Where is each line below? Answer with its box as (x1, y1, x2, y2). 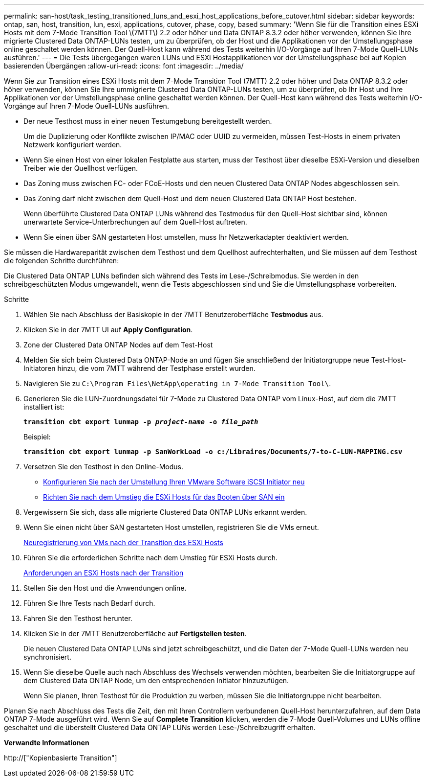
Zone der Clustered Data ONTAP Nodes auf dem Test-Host (23, 341, 213, 349)
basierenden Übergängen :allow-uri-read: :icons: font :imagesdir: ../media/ (4, 62, 244, 70)
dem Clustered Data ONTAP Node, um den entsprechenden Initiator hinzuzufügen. (23, 676, 289, 685)
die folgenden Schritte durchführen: (4, 256, 119, 265)
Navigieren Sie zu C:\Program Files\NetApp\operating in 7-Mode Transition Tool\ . (23, 379, 331, 388)
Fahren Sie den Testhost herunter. (23, 614, 132, 622)
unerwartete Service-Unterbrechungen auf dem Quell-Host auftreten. (23, 218, 247, 226)
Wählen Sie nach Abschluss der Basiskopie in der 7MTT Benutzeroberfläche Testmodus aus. (23, 310, 323, 319)
